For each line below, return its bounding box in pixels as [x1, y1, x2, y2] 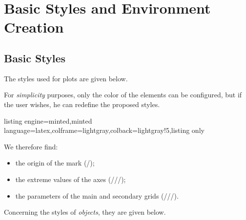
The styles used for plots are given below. [4, 73, 128, 83]
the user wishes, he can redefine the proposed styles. [4, 99, 160, 109]
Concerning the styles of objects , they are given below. [4, 207, 166, 217]
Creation [4, 17, 64, 37]
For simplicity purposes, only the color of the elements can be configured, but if [4, 90, 242, 100]
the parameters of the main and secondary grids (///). [15, 190, 179, 201]
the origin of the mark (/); [15, 158, 95, 168]
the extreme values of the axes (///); [15, 174, 126, 184]
